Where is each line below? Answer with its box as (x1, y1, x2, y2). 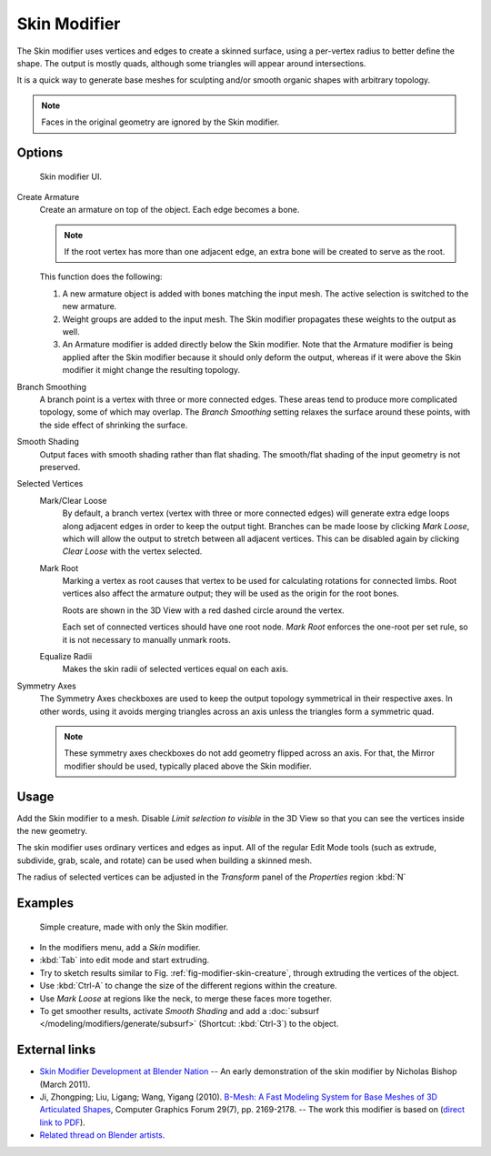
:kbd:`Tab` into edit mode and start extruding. (39, 955, 210, 966)
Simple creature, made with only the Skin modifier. (39, 921, 229, 932)
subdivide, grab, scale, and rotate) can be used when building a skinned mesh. (16, 855, 313, 866)
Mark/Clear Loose (39, 495, 107, 506)
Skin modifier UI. (39, 171, 103, 182)
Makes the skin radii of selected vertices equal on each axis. (62, 664, 289, 675)
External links (16, 1042, 96, 1058)
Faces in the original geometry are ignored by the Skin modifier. (41, 116, 280, 127)
